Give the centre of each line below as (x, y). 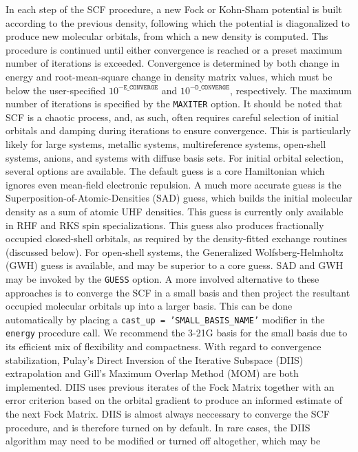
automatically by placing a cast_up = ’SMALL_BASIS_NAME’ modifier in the (165, 319)
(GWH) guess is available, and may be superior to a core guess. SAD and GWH (175, 265)
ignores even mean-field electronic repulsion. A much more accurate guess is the (173, 184)
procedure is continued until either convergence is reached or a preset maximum (174, 49)
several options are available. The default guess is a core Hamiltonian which (165, 171)
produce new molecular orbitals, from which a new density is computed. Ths (167, 36)
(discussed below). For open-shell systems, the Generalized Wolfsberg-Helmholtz (175, 251)
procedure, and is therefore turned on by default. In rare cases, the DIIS (158, 427)
